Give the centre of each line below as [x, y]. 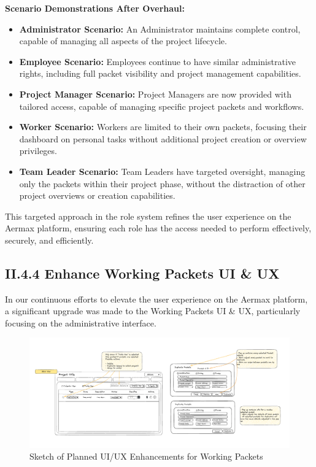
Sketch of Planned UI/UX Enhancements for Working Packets [146, 456]
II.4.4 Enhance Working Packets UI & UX [142, 273]
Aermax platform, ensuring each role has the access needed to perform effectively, [158, 228]
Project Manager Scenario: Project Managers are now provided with [155, 94]
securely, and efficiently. [49, 240]
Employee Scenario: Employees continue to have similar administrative [157, 61]
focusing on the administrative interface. [81, 322]
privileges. [38, 151]
